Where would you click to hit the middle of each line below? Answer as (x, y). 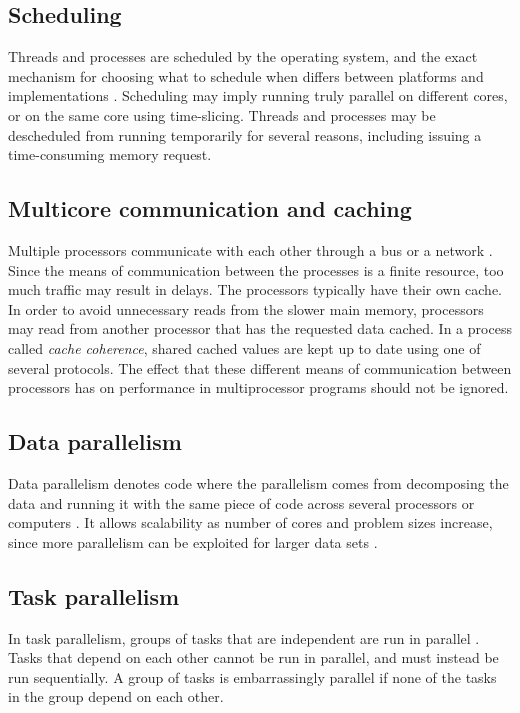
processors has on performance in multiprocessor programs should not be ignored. (258, 387)
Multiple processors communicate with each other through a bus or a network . (250, 249)
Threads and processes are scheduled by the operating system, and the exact (243, 56)
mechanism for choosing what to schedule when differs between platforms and (246, 75)
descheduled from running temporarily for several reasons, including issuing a (245, 134)
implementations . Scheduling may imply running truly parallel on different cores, (258, 95)
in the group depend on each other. (116, 696)
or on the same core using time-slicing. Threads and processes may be (222, 114)
